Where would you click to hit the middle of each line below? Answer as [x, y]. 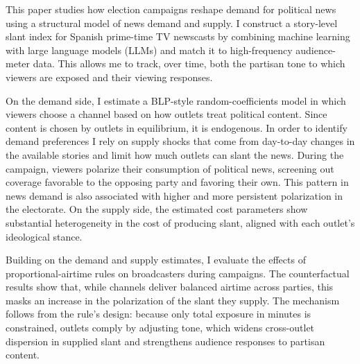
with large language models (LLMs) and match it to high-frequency [149, 50]
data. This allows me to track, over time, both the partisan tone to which [189, 63]
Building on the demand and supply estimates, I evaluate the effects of [156, 260]
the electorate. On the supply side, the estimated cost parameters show [157, 209]
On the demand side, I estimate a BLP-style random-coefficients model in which [176, 100]
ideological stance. [44, 236]
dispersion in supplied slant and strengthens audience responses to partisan [165, 341]
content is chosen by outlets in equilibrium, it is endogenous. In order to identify [177, 127]
